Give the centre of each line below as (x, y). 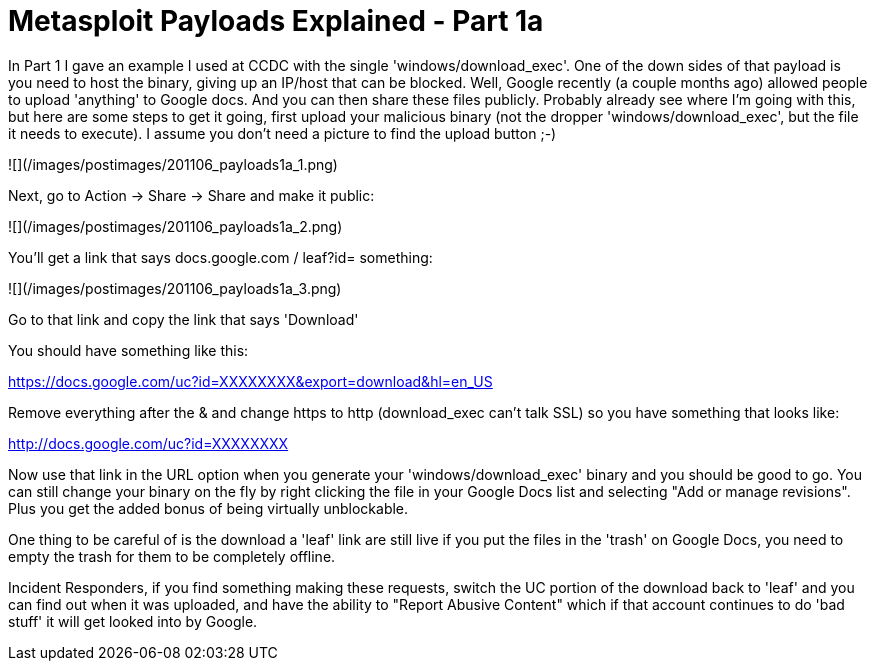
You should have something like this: (128, 350)
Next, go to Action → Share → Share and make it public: (191, 195)
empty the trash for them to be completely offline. (172, 556)
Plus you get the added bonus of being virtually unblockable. (208, 508)
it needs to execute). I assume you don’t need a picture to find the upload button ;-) (282, 133)
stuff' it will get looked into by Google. (133, 621)
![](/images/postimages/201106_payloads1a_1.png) (173, 164)
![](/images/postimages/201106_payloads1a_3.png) (175, 288)
